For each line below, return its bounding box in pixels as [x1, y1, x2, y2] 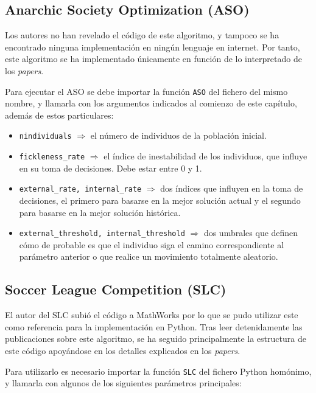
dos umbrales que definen [203, 226, 298, 239]
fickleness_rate [19, 153, 85, 162]
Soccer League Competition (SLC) [5, 280, 226, 299]
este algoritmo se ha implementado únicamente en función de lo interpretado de [5, 52, 302, 65]
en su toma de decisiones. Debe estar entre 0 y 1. [19, 161, 202, 174]
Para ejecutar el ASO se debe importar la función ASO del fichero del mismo [5, 85, 288, 97]
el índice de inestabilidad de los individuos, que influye [104, 150, 307, 162]
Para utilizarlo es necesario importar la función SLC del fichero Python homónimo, [5, 364, 312, 377]
